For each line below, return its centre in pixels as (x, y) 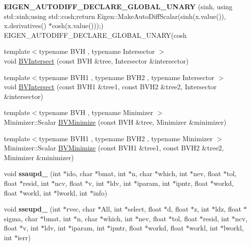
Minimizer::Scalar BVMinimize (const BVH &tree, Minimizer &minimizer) (115, 122)
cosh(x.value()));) (78, 25)
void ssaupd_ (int (33, 173)
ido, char (80, 173)
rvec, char (81, 209)
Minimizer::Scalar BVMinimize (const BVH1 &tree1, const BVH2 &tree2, (114, 148)
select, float (145, 209)
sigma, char (21, 218)
